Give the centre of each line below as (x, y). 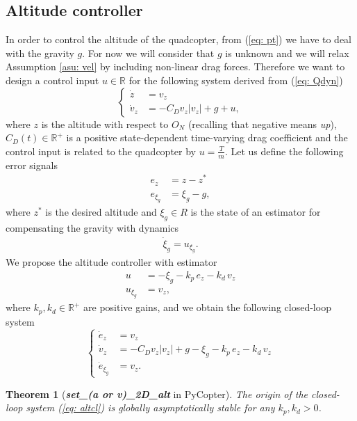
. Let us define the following (284, 151)
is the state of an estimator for (256, 212)
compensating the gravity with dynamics (92, 227)
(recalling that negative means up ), (262, 124)
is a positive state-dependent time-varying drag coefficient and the (207, 137)
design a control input (52, 80)
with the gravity (40, 53)
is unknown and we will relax (287, 53)
